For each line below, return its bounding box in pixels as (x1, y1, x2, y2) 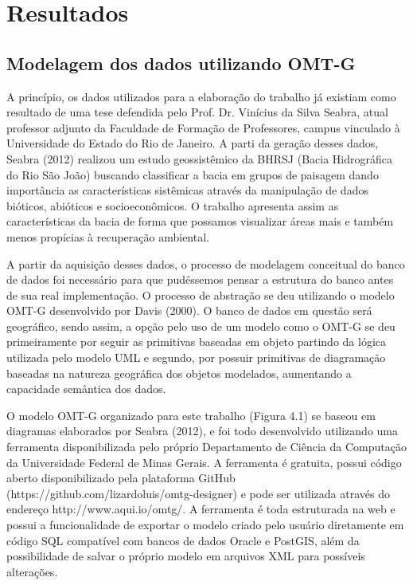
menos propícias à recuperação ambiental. (6, 228, 209, 245)
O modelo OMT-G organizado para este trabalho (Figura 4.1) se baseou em (6, 406, 376, 423)
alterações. (6, 563, 58, 579)
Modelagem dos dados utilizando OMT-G (6, 50, 356, 75)
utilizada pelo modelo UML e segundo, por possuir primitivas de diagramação (6, 349, 386, 366)
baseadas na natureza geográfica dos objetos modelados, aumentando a (6, 364, 352, 381)
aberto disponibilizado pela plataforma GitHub (6, 469, 236, 486)
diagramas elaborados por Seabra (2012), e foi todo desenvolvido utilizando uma (6, 422, 398, 439)
